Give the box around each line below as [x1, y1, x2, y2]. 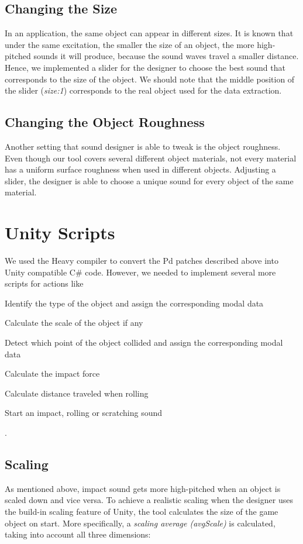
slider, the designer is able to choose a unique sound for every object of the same [5, 174, 294, 187]
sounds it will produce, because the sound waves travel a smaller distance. [33, 50, 299, 62]
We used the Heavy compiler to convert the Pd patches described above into [5, 254, 278, 267]
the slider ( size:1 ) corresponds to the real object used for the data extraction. [5, 84, 282, 97]
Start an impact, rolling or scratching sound [5, 407, 163, 419]
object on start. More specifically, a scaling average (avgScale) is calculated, [5, 517, 276, 529]
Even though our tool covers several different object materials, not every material [5, 152, 297, 164]
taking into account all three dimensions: [5, 528, 151, 540]
